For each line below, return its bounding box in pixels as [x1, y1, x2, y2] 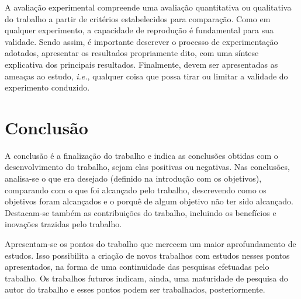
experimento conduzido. [5, 81, 90, 93]
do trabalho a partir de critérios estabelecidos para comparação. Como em [5, 12, 271, 25]
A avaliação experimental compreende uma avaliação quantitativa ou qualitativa [5, 1, 292, 13]
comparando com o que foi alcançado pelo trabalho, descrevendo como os [5, 183, 267, 196]
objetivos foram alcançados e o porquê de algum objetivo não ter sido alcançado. [5, 195, 293, 207]
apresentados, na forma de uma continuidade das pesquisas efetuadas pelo [5, 260, 269, 273]
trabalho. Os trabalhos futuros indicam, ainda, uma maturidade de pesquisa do [5, 272, 288, 284]
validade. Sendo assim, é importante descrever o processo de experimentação [5, 35, 278, 47]
